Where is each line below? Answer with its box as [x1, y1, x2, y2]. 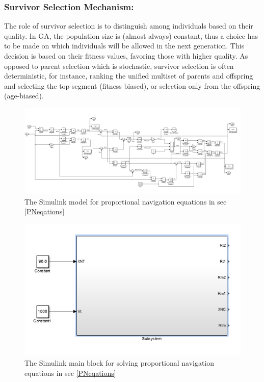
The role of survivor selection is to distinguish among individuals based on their [4, 20, 253, 31]
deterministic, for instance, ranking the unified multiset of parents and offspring [4, 70, 253, 81]
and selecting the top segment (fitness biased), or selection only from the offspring [4, 80, 260, 91]
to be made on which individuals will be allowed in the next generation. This [4, 40, 245, 51]
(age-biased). [4, 90, 44, 101]
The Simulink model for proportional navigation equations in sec [24, 196, 227, 207]
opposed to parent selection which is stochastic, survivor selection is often [4, 60, 234, 71]
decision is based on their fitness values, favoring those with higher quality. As [4, 50, 248, 61]
